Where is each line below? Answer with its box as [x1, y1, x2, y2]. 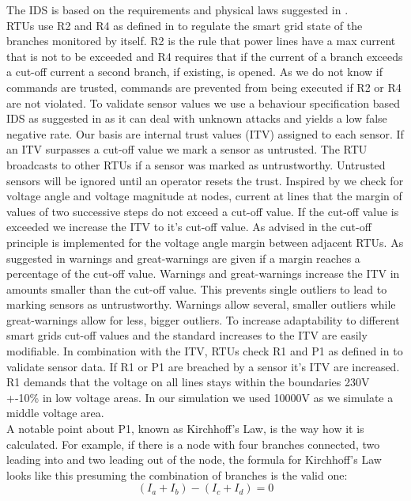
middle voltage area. [6, 404, 104, 421]
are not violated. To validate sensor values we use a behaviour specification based [6, 94, 400, 111]
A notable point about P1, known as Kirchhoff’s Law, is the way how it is [6, 420, 364, 437]
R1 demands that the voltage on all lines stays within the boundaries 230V [6, 374, 370, 390]
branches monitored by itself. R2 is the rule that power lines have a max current [6, 32, 396, 49]
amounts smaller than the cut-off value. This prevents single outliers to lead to [6, 280, 387, 297]
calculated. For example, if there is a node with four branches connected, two [6, 435, 380, 452]
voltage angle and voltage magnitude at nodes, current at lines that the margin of [6, 188, 402, 204]
